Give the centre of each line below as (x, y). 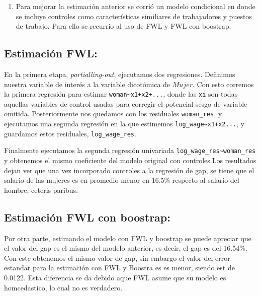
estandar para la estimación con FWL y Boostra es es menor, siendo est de (119, 268)
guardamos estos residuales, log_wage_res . (70, 133)
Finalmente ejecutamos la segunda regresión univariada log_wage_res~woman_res (130, 150)
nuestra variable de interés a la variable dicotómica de (87, 84)
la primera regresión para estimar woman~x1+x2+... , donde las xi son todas (121, 94)
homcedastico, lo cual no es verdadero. (63, 287)
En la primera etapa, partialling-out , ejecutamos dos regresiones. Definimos (120, 74)
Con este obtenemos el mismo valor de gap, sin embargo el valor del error (117, 257)
